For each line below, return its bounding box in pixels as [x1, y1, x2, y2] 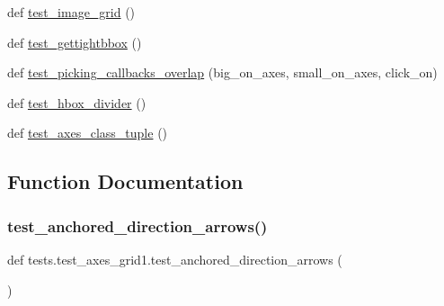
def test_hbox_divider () [7, 93, 147, 112]
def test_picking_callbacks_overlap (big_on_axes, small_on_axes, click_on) [7, 63, 438, 82]
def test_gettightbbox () [7, 32, 142, 51]
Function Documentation [7, 167, 244, 195]
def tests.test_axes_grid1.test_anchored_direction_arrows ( [7, 249, 342, 268]
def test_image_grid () [7, 3, 136, 21]
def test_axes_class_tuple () [7, 123, 168, 142]
